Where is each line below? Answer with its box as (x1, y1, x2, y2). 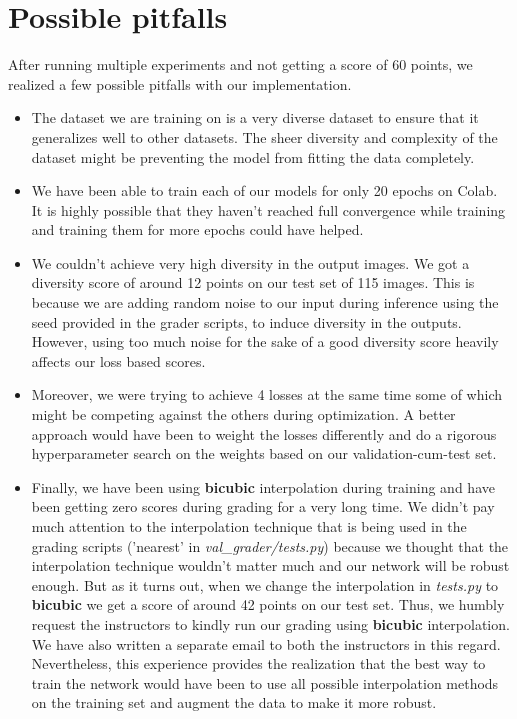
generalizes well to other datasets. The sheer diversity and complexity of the (31, 126, 498, 147)
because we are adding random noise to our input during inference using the (31, 292, 499, 313)
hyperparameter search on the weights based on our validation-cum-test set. (31, 443, 497, 464)
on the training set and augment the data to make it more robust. (31, 692, 437, 713)
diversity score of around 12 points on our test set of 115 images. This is (31, 272, 475, 293)
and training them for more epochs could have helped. (31, 219, 364, 240)
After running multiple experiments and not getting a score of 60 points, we (8, 54, 473, 75)
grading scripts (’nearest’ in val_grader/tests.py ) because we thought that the (31, 535, 509, 556)
